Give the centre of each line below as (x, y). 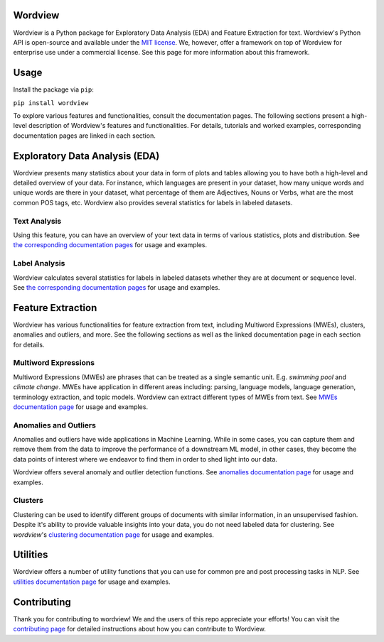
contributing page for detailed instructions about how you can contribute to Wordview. (139, 629)
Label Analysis (39, 263)
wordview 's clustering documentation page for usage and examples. (114, 534)
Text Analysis (37, 221)
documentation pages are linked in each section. (84, 136)
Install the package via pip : (53, 89)
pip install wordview (51, 103)
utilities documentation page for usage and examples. (92, 582)
